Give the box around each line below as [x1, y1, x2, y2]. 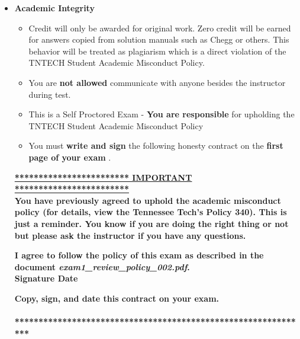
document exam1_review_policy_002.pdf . [14, 260, 190, 273]
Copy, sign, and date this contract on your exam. [14, 292, 220, 304]
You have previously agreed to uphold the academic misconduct [14, 194, 281, 206]
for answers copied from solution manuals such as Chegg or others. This [28, 33, 289, 46]
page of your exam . [28, 151, 111, 163]
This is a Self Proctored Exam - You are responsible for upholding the [28, 108, 295, 120]
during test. [28, 88, 71, 100]
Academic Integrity [14, 2, 95, 14]
